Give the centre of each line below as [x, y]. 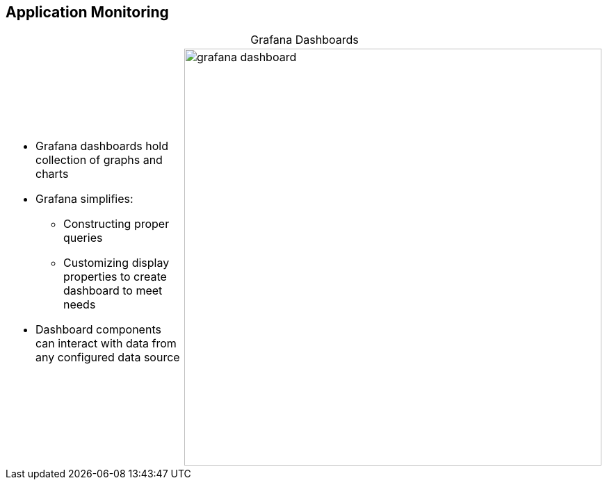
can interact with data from [106, 344]
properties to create [115, 277]
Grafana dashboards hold [102, 146]
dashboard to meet [113, 291]
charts [52, 174]
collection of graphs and [99, 160]
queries [83, 238]
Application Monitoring [87, 12]
